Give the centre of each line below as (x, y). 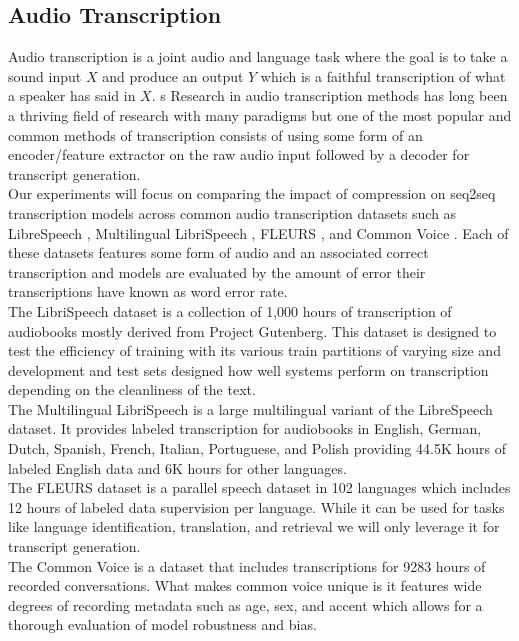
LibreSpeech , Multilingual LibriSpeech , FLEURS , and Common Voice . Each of (258, 232)
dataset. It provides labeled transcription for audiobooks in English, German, (245, 428)
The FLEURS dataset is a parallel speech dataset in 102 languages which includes (259, 487)
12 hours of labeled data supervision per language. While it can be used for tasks (256, 506)
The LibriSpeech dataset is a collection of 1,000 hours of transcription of (230, 310)
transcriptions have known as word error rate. (148, 291)
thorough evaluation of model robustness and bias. (162, 624)
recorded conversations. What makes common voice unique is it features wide (245, 585)
